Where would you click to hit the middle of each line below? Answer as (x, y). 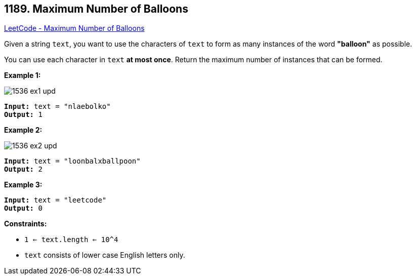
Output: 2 (23, 169)
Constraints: (26, 224)
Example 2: (23, 130)
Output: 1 (23, 115)
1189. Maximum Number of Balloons (96, 9)
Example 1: (23, 75)
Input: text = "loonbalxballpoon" (72, 161)
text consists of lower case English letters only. (105, 255)
